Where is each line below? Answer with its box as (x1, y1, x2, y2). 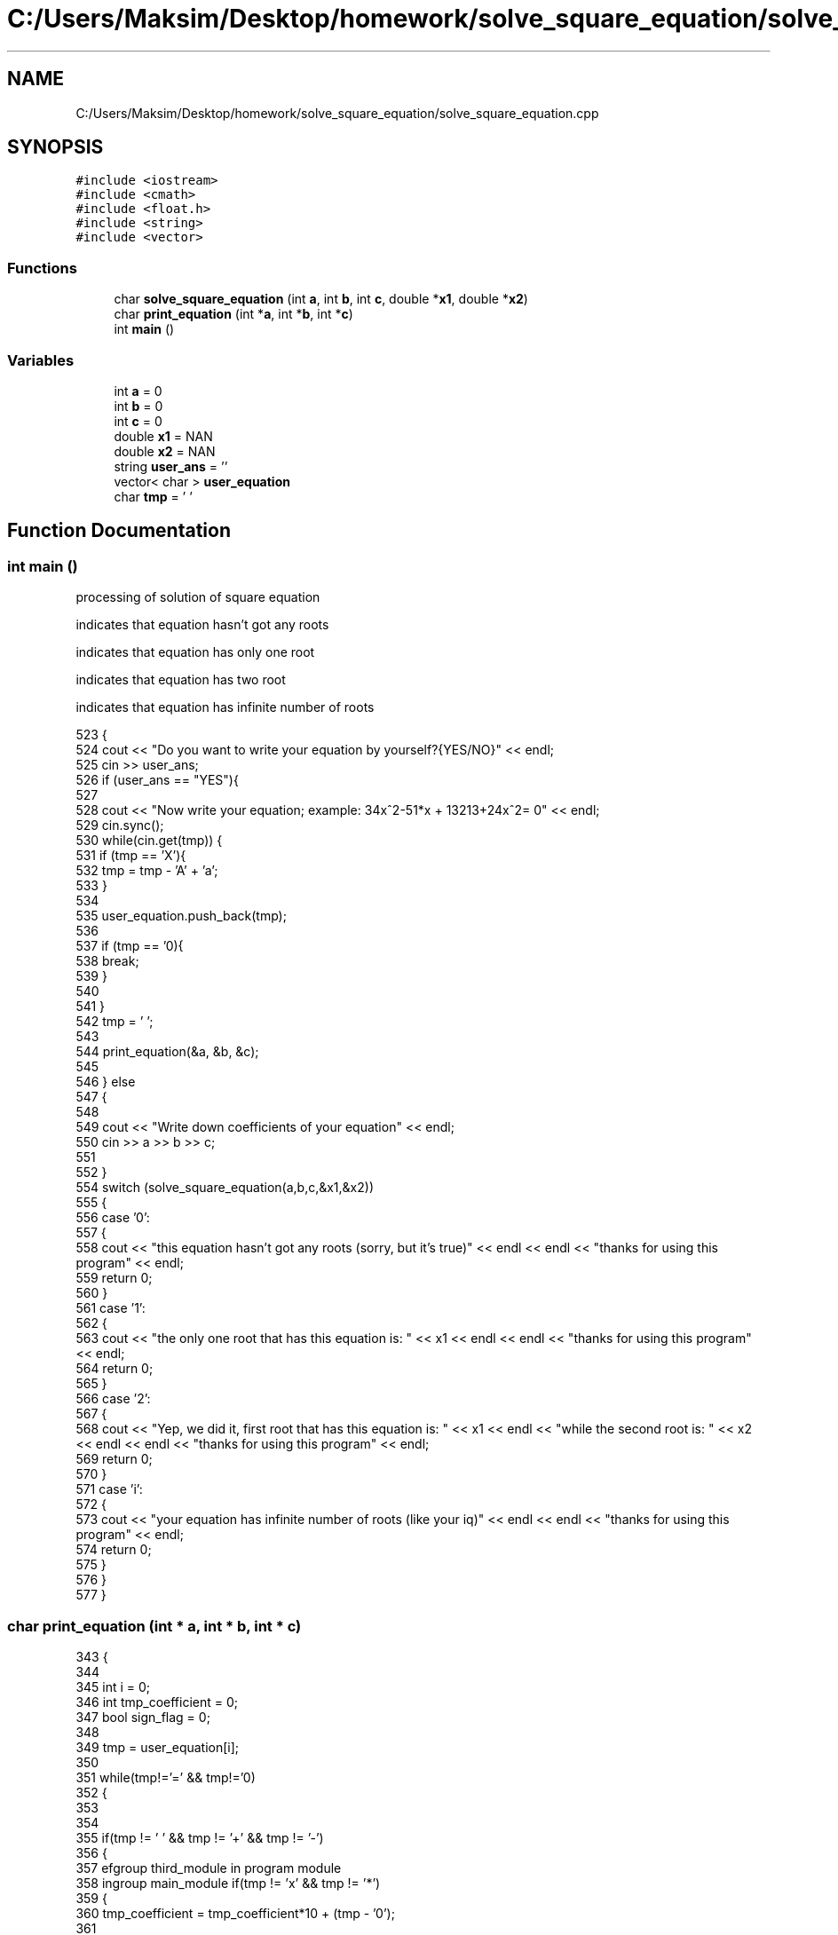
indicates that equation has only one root (75, 644, 315, 660)
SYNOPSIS (7, 136, 104, 159)
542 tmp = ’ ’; (75, 1014, 154, 1030)
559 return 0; (75, 1270, 153, 1286)
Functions (7, 258, 77, 277)
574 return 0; (75, 1542, 152, 1558)
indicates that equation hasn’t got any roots (75, 617, 329, 633)
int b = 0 (114, 398, 163, 414)
